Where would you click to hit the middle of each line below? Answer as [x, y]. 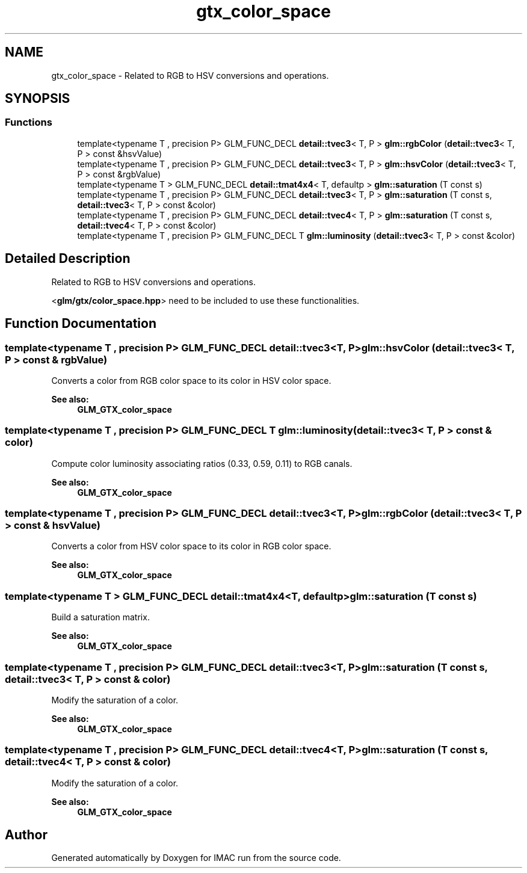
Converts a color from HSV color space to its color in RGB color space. [191, 546]
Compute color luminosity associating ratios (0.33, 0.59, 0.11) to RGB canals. [202, 463]
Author [26, 835]
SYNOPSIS [38, 99]
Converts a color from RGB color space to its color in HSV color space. [191, 380]
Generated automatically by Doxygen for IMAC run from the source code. [196, 858]
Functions [29, 122]
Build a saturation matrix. [100, 617]
